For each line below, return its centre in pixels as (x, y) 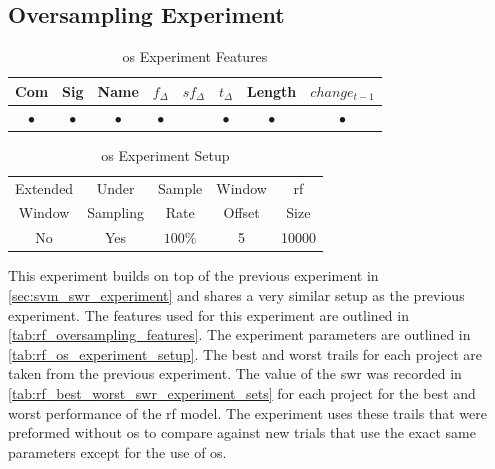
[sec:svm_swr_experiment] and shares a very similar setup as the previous (236, 294)
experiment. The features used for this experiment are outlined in (208, 314)
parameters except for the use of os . (117, 451)
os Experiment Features (195, 56)
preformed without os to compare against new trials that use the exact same (242, 432)
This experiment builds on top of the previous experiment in (193, 275)
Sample (180, 187)
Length (272, 90)
